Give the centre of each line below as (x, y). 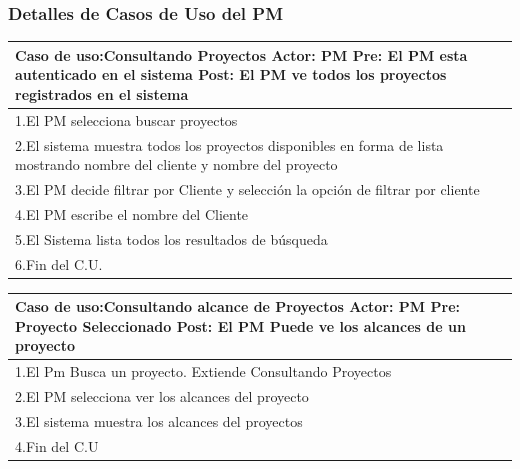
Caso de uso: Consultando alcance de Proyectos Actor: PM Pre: (237, 306)
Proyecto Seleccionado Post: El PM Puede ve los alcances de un (240, 325)
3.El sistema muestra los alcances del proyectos (159, 420)
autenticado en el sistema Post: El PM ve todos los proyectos (231, 74)
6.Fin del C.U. (59, 263)
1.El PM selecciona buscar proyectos (126, 119)
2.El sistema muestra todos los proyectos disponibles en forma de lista (229, 144)
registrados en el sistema (102, 93)
